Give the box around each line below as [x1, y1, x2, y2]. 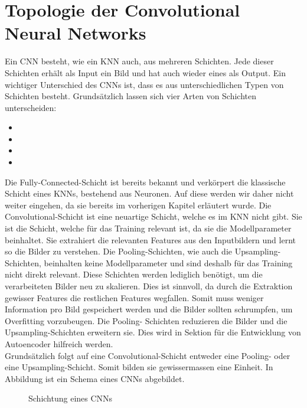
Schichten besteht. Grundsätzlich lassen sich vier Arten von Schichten [5, 90, 257, 102]
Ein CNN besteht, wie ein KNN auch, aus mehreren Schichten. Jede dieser [5, 55, 274, 67]
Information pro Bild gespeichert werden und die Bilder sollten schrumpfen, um [5, 303, 293, 315]
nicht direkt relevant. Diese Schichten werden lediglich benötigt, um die [5, 268, 263, 280]
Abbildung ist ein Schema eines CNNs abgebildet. [5, 372, 185, 384]
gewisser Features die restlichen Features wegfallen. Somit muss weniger [5, 291, 264, 303]
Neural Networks [5, 21, 146, 45]
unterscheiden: [5, 101, 57, 113]
